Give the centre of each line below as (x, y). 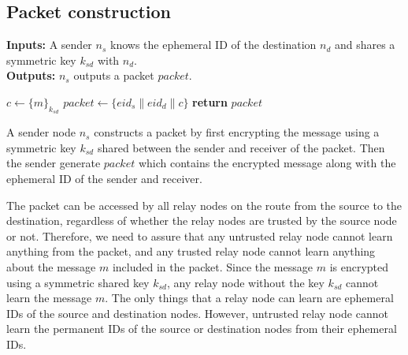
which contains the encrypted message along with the (267, 163)
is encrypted (359, 266)
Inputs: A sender (49, 45)
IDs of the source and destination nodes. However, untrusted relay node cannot (197, 313)
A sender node (41, 132)
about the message (51, 266)
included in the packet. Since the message (212, 266)
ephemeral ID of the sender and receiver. (104, 178)
